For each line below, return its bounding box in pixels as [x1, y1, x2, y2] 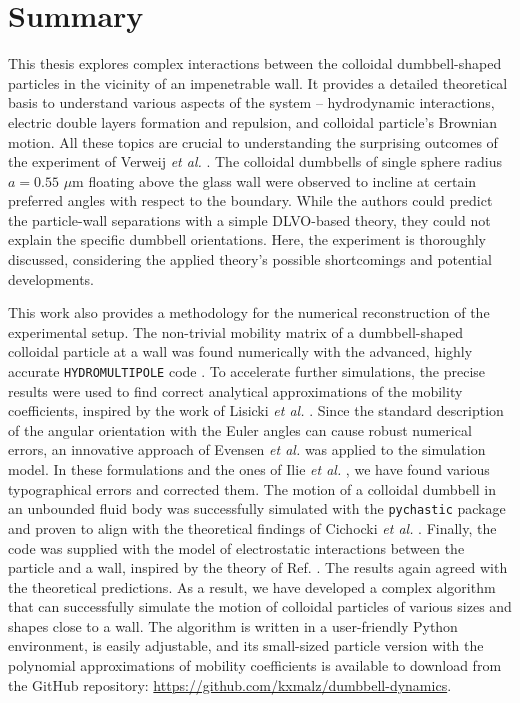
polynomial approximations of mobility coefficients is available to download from [8, 655, 502, 676]
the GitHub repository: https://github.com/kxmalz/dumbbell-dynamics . [8, 674, 452, 695]
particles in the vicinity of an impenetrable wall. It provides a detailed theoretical [8, 72, 508, 93]
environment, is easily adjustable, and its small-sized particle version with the [8, 635, 484, 656]
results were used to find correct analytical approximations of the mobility [8, 380, 463, 401]
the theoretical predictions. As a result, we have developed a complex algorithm [8, 576, 496, 597]
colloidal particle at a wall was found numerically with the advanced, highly [8, 341, 473, 362]
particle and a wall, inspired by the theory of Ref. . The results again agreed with [8, 557, 508, 578]
